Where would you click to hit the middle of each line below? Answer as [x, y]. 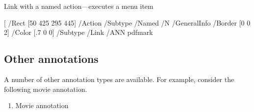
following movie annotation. [46, 89]
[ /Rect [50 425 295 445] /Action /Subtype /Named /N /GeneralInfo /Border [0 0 [127, 22]
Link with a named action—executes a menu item [79, 6]
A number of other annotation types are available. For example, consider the [119, 79]
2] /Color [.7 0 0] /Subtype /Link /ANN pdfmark [78, 32]
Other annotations [51, 59]
